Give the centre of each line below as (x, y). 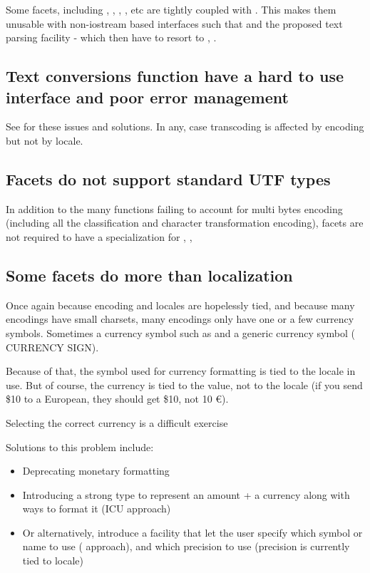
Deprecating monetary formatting (96, 471)
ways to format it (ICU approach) (97, 509)
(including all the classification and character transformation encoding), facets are (185, 223)
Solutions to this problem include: (80, 446)
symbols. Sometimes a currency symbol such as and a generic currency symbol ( (180, 332)
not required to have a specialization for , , (99, 236)
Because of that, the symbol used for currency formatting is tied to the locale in (181, 371)
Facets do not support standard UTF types (168, 179)
